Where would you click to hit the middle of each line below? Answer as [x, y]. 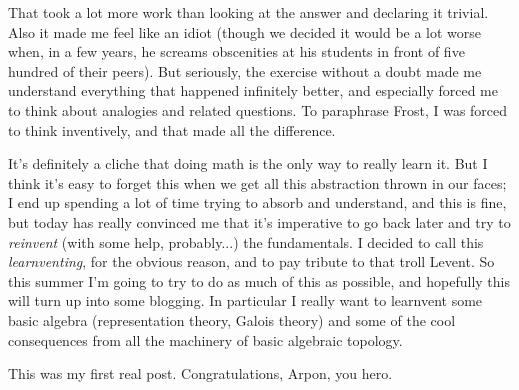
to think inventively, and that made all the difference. [172, 129]
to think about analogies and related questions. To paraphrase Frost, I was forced [258, 109]
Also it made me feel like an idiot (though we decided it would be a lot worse [245, 31]
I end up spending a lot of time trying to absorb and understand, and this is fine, [257, 202]
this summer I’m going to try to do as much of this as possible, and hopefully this [259, 280]
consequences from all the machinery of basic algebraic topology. [205, 339]
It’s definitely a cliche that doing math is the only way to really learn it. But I [248, 163]
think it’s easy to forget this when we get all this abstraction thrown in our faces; [257, 182]
